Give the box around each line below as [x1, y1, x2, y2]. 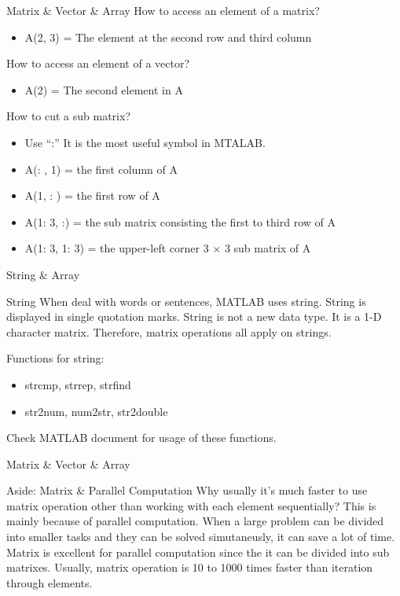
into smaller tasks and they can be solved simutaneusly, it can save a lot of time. [6, 528, 395, 545]
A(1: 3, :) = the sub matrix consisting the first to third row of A [24, 213, 336, 230]
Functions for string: [6, 350, 105, 366]
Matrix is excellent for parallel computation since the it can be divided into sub [6, 543, 390, 560]
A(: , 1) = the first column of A [24, 160, 178, 177]
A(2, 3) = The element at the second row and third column [24, 28, 312, 45]
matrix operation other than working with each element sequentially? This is [6, 497, 376, 513]
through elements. [6, 574, 93, 590]
